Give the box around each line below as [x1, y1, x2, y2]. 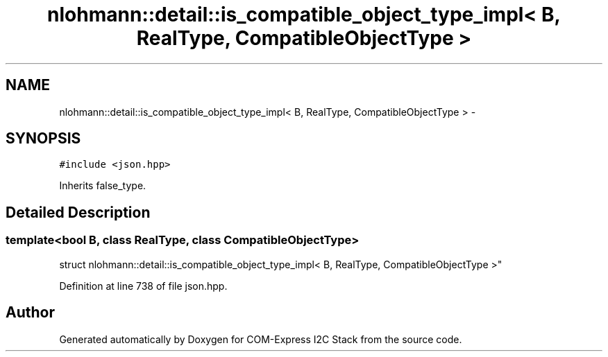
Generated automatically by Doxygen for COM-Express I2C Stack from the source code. [59, 333, 462, 345]
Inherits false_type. [59, 180, 146, 192]
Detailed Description [6, 203, 151, 221]
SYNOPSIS [6, 130, 81, 148]
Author [6, 304, 55, 322]
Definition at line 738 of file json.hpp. [59, 279, 228, 292]
